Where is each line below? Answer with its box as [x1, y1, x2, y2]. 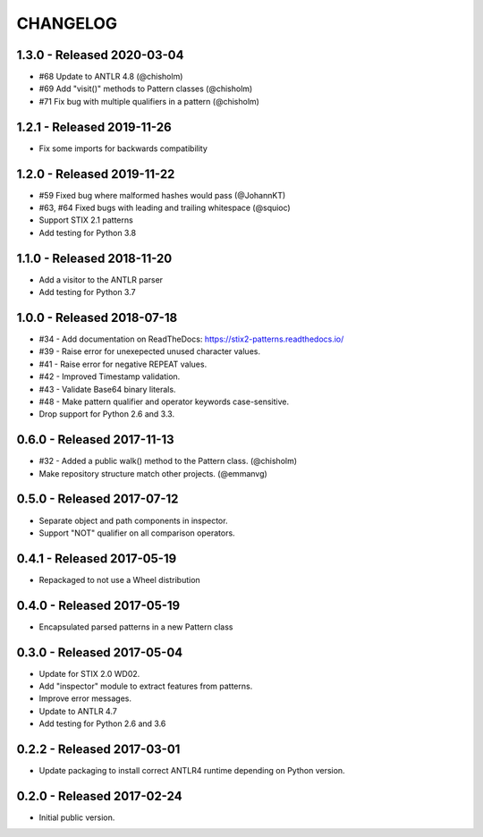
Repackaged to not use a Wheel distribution [38, 574, 200, 585]
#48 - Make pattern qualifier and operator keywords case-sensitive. [38, 396, 290, 407]
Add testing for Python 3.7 [38, 287, 136, 298]
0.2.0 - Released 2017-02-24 [16, 788, 182, 804]
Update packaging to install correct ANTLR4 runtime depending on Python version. [38, 765, 345, 776]
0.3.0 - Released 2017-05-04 [16, 645, 183, 660]
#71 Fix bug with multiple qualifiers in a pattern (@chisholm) [38, 96, 259, 106]
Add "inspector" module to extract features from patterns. [38, 681, 253, 692]
